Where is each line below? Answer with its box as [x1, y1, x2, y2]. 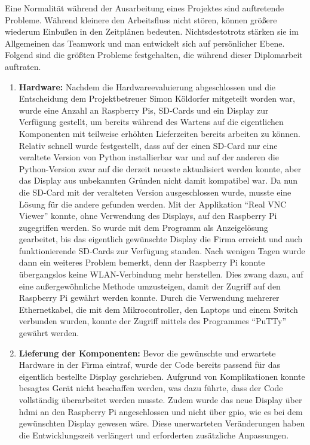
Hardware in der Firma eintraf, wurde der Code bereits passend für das [19, 358, 281, 371]
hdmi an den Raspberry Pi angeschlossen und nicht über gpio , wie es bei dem [19, 405, 303, 417]
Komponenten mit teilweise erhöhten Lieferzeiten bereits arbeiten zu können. [19, 127, 300, 139]
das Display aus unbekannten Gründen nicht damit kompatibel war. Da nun [19, 174, 298, 187]
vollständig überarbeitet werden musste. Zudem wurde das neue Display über [19, 394, 302, 406]
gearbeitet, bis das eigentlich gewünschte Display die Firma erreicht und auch [19, 233, 303, 245]
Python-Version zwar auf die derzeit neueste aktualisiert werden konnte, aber [19, 162, 302, 175]
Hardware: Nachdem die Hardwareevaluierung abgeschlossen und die [19, 80, 276, 93]
